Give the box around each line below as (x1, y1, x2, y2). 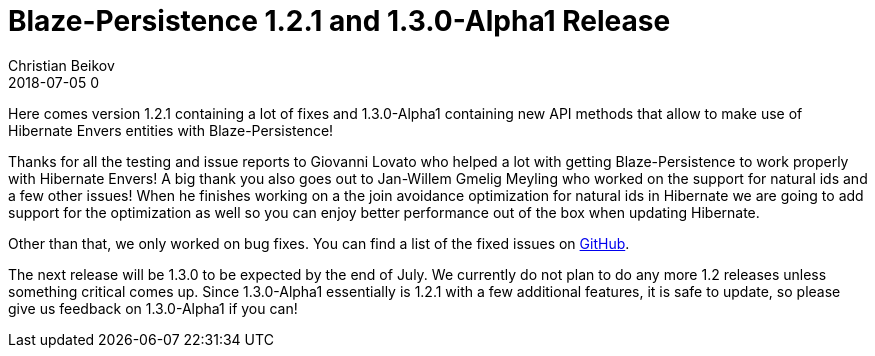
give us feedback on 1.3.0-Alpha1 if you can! (8, 299, 298, 317)
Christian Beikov (8, 56, 115, 74)
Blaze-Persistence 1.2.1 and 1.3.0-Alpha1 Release (8, 4, 671, 38)
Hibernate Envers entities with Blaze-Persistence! (8, 121, 334, 139)
